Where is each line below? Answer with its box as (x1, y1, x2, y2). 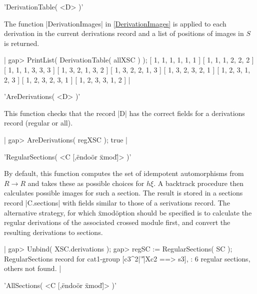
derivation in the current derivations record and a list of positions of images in (4, 28, 244, 38)
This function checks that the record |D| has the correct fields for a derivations (4, 107, 245, 118)
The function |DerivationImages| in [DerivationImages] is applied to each (4, 18, 226, 28)
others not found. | (4, 263, 61, 273)
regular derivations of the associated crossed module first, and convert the (4, 217, 230, 227)
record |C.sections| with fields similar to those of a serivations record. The (4, 197, 230, 207)
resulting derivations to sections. (4, 226, 103, 237)
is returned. (4, 37, 39, 48)
